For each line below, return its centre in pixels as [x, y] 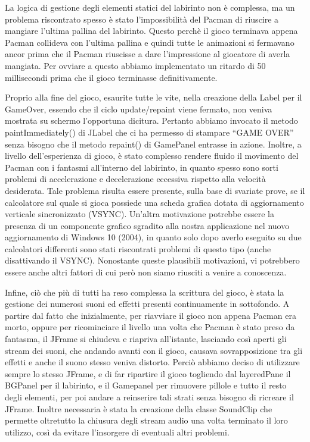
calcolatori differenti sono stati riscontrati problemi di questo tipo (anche [138, 248]
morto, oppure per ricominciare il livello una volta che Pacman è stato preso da [150, 327]
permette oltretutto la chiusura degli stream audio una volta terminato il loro [146, 420]
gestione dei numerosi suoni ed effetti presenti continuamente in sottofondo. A [147, 304]
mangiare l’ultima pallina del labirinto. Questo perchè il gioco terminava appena [151, 31]
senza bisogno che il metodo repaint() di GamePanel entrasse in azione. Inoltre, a [153, 144]
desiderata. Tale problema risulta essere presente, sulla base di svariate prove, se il [155, 190]
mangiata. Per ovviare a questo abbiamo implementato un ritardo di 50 [135, 65]
